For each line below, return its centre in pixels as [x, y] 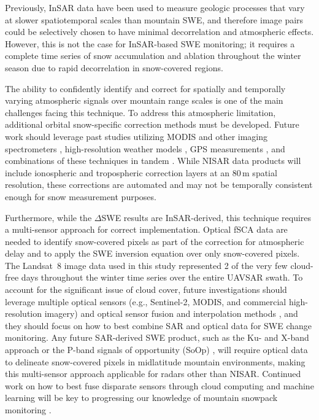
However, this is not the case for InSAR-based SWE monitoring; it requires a [150, 43]
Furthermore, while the [48, 217]
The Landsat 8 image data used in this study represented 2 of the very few [146, 265]
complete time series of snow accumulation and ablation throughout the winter [153, 56]
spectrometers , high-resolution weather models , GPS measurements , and [145, 148]
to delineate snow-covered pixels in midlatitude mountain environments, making [155, 361]
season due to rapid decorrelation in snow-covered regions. [114, 67]
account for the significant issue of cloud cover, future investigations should [146, 290]
